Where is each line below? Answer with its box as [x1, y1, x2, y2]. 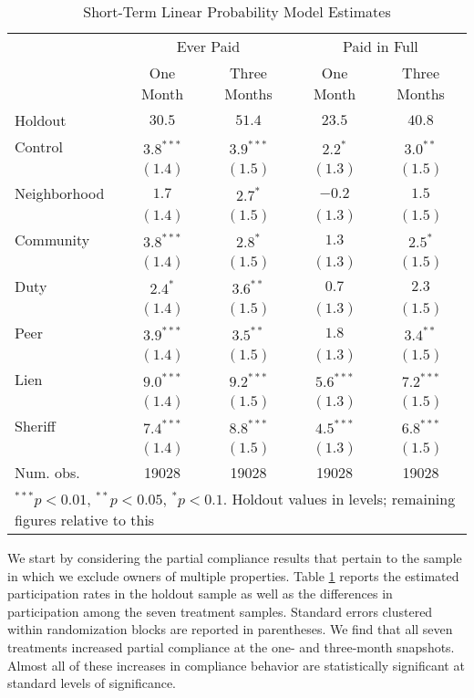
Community [15, 229, 90, 250]
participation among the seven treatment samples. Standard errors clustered [7, 601, 433, 620]
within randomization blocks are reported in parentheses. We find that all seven [7, 620, 453, 639]
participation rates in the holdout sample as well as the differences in [7, 584, 393, 603]
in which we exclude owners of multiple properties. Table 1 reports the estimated [7, 566, 459, 585]
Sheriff [15, 415, 56, 436]
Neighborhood [15, 182, 105, 203]
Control [15, 136, 63, 157]
